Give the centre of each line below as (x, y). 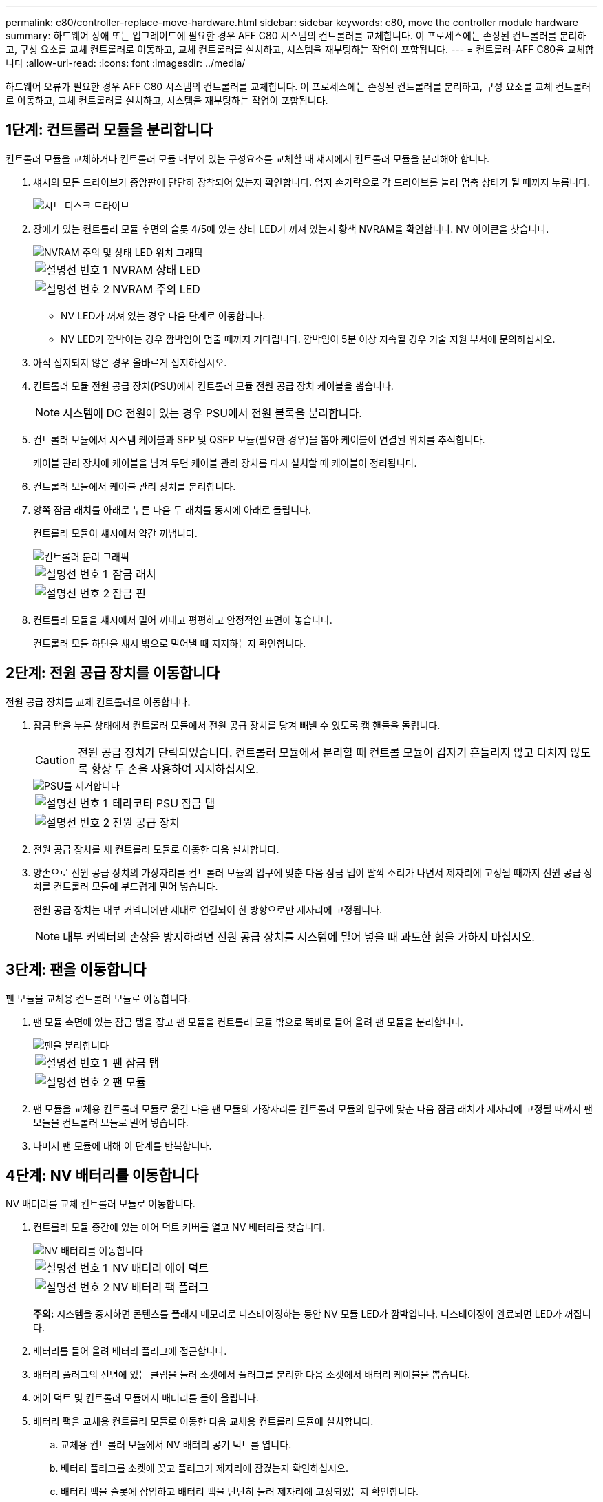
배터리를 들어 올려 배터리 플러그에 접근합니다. (130, 1351)
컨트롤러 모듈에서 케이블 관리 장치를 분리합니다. (135, 486)
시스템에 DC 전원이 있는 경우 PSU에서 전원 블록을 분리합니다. (212, 413)
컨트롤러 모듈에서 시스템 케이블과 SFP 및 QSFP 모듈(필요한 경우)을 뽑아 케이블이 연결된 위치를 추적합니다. (259, 439)
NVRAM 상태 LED (156, 269)
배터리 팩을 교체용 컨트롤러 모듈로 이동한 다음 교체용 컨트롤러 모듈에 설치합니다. (203, 1421)
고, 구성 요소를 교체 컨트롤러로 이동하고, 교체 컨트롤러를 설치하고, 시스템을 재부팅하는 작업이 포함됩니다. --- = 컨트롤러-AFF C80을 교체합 (300, 49)
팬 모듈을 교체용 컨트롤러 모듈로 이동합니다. (98, 998)
